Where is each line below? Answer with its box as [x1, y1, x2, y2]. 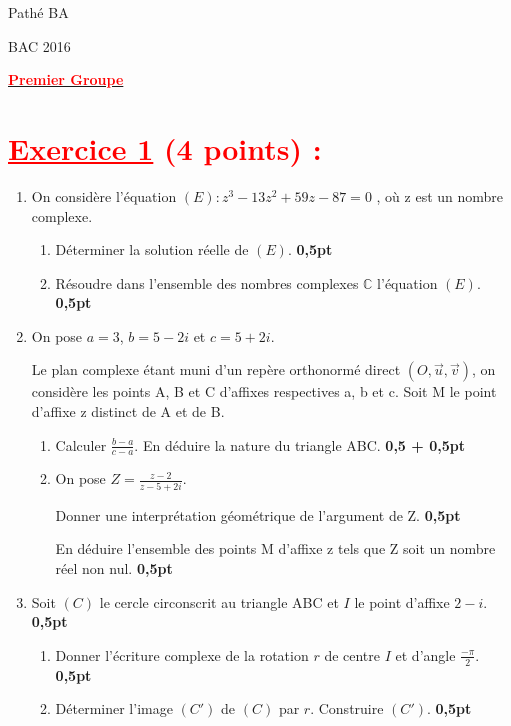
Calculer [55, 434, 107, 455]
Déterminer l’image [55, 698, 173, 719]
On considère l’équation [31, 185, 177, 206]
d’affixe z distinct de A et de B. [31, 401, 225, 422]
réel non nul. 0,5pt [55, 557, 173, 578]
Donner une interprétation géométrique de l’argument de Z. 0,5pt [55, 504, 461, 525]
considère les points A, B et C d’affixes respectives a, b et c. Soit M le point [31, 381, 497, 402]
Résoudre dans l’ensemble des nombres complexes [55, 272, 359, 293]
